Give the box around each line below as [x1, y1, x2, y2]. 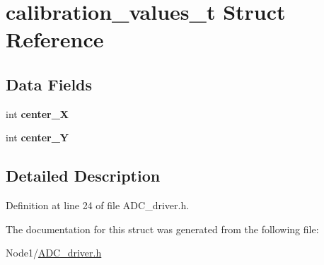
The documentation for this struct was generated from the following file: [6, 221, 319, 236]
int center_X [6, 106, 69, 121]
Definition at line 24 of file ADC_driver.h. [6, 198, 190, 213]
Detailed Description [6, 165, 161, 187]
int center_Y [6, 130, 69, 145]
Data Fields [6, 73, 93, 95]
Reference [6, 25, 104, 54]
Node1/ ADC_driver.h [6, 245, 102, 260]
